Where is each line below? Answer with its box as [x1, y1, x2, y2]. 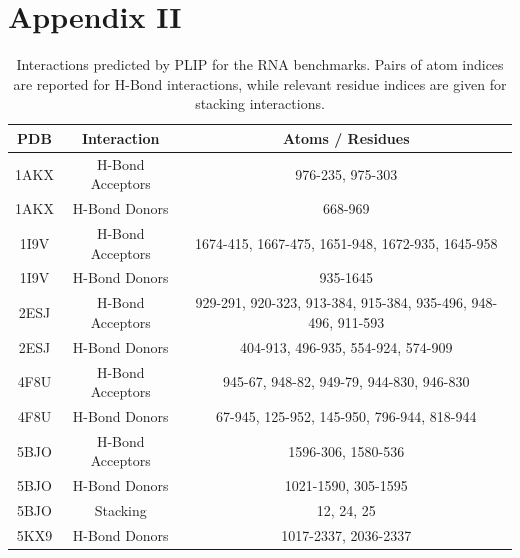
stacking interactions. [195, 93, 325, 114]
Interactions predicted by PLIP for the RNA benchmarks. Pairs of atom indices [16, 54, 504, 75]
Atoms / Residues [283, 127, 410, 148]
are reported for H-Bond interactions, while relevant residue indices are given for [13, 73, 507, 94]
